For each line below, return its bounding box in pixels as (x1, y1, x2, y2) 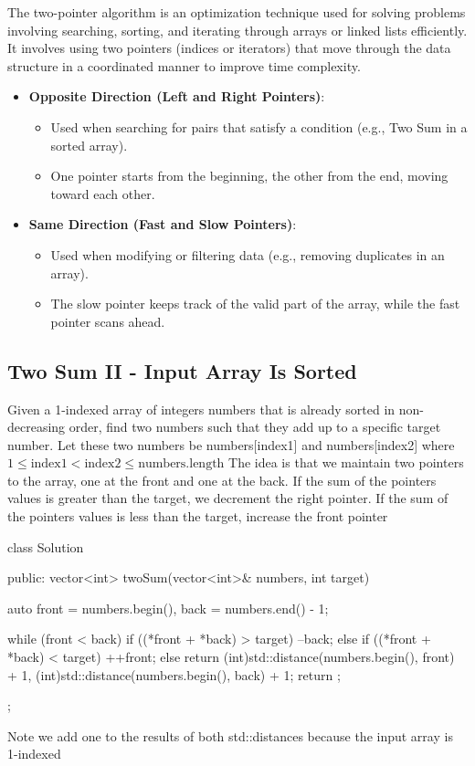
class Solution (7, 537, 84, 556)
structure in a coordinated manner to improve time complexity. (7, 56, 361, 75)
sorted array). (50, 135, 128, 154)
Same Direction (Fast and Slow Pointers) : (28, 215, 297, 234)
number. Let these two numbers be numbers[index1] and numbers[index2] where (7, 435, 455, 454)
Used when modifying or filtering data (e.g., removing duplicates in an (50, 245, 445, 264)
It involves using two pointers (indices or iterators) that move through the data (7, 38, 451, 58)
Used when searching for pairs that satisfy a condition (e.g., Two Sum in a (50, 117, 468, 136)
